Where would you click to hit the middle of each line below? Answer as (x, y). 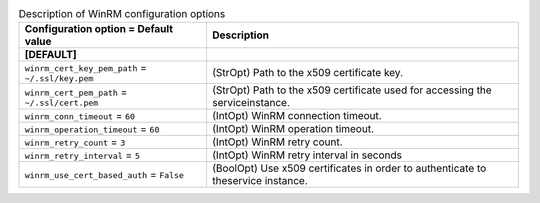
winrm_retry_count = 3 (75, 142)
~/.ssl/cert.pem (61, 102)
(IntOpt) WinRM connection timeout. (296, 116)
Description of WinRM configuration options (122, 14)
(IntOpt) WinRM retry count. (277, 142)
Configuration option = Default (99, 29)
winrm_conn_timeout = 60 (79, 116)
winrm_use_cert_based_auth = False (104, 175)
